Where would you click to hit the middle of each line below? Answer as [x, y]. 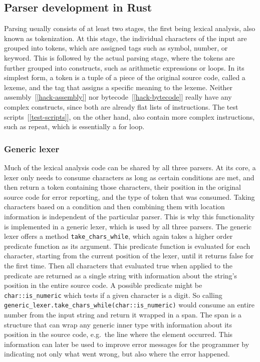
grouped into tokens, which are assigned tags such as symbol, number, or [116, 48]
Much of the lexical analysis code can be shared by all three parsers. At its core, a [130, 167]
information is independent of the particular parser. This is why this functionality [129, 216]
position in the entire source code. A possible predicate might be [103, 285]
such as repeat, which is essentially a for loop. [74, 126]
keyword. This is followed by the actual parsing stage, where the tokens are [119, 57]
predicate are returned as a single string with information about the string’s [121, 275]
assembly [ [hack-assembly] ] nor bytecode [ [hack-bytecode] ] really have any [118, 97]
